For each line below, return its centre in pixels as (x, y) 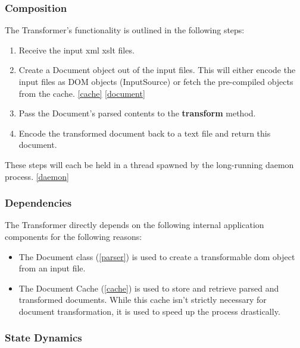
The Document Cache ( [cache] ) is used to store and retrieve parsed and (149, 288)
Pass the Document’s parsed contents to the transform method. (137, 113)
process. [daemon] (37, 176)
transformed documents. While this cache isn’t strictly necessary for (143, 300)
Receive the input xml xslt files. (76, 50)
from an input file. (52, 268)
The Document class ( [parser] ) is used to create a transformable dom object (157, 256)
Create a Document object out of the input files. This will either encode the (157, 70)
